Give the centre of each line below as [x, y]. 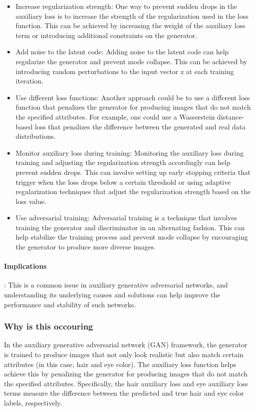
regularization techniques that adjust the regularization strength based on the [133, 191]
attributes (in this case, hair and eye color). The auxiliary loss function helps [120, 364]
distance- [231, 116]
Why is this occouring [49, 326]
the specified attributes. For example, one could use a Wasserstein [115, 116]
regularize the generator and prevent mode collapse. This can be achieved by [131, 61]
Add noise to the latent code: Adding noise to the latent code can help [122, 52]
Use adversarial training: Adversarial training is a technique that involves [126, 218]
